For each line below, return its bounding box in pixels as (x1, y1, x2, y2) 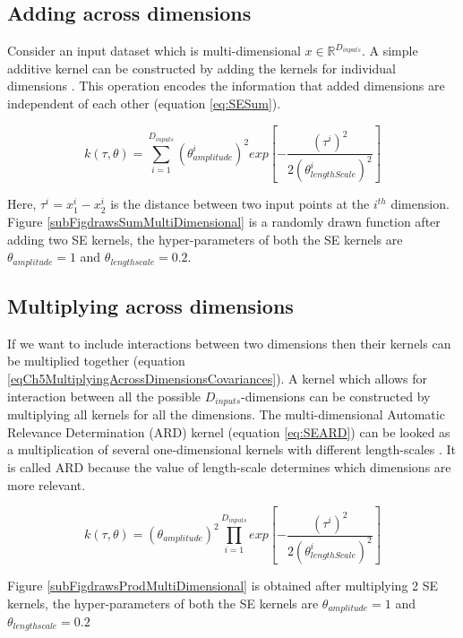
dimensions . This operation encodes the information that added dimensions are (7, 76, 445, 95)
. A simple (362, 41, 418, 60)
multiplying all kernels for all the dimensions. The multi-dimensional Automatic (7, 405, 445, 424)
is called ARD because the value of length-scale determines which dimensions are (7, 457, 451, 476)
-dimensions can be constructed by (241, 386, 431, 405)
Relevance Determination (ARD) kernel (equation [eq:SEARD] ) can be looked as (7, 422, 450, 441)
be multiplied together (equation (7, 351, 185, 370)
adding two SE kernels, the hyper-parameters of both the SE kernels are (7, 229, 403, 248)
